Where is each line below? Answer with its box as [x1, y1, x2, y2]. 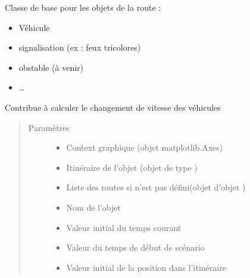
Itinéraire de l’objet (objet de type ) [66, 161, 198, 173]
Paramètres [28, 121, 70, 133]
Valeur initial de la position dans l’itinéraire [66, 261, 226, 273]
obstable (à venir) [18, 61, 84, 73]
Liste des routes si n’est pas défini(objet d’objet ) [66, 181, 246, 193]
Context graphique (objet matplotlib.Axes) [66, 141, 223, 154]
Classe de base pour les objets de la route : [5, 1, 161, 13]
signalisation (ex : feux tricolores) [18, 41, 141, 54]
